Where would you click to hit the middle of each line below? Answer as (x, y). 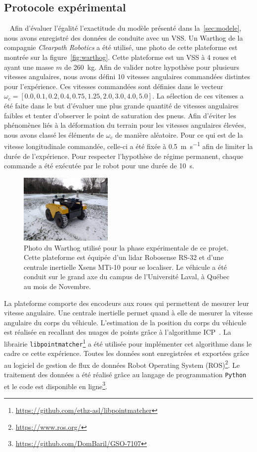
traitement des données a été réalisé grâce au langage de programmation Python (125, 375)
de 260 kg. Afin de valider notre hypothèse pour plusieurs (152, 67)
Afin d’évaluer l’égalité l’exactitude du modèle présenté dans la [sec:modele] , (126, 28)
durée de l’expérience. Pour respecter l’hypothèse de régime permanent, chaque (124, 156)
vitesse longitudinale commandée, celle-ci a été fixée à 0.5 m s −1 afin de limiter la (128, 145)
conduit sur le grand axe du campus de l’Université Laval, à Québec (127, 276)
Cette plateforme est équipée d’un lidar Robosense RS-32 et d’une (124, 257)
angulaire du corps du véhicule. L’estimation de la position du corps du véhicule (125, 322)
